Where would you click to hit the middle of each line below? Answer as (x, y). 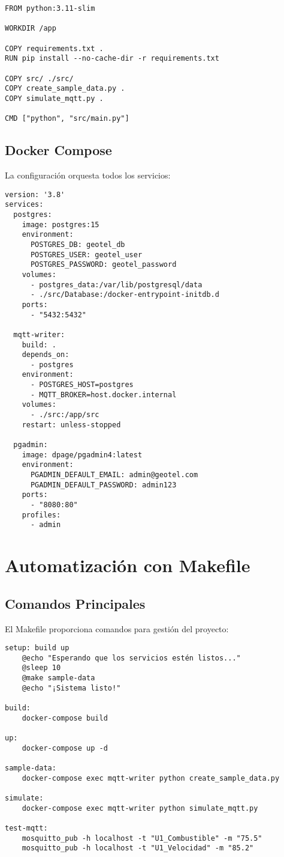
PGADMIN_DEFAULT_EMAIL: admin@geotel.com (114, 475)
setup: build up (37, 648)
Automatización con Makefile (128, 565)
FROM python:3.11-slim (50, 8)
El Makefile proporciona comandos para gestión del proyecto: (117, 628)
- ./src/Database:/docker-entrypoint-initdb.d (125, 295)
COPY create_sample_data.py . (65, 89)
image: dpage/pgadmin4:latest (82, 455)
